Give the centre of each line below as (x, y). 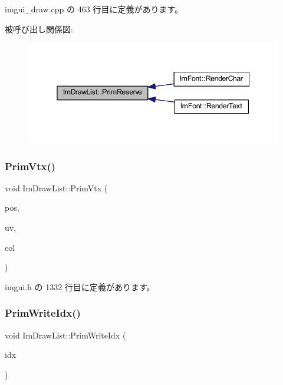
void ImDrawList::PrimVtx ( (56, 187)
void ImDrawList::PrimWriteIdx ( (65, 335)
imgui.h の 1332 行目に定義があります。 (80, 286)
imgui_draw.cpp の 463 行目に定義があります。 (94, 9)
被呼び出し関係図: (39, 29)
